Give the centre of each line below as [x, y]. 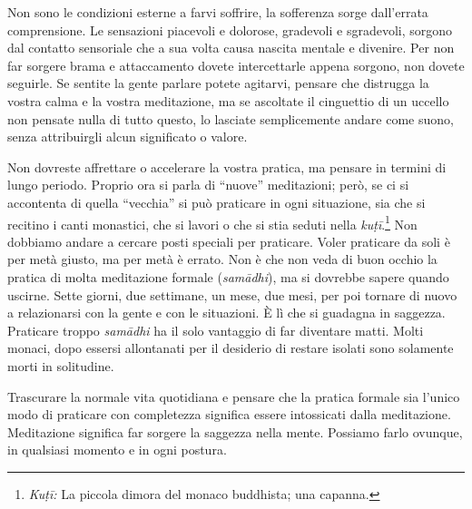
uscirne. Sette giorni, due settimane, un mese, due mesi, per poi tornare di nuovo [232, 294]
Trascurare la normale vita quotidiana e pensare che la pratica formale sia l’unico [234, 396]
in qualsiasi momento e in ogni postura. [117, 450]
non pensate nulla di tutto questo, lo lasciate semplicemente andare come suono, [231, 118]
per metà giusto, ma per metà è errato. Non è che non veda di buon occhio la [222, 259]
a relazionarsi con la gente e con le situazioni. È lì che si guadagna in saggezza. [226, 313]
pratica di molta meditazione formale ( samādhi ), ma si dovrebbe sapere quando [228, 276]
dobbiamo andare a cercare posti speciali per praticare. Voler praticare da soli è [229, 241]
